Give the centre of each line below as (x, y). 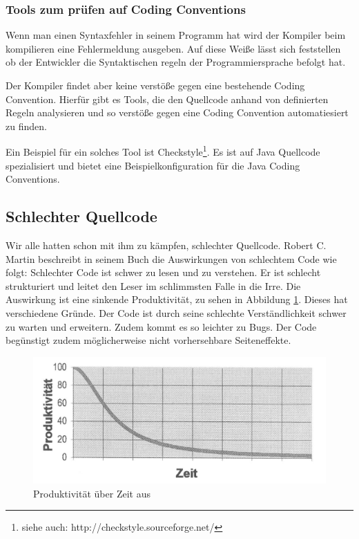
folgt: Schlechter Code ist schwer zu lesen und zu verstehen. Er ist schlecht (163, 272)
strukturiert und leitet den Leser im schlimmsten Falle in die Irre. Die (153, 285)
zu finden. (26, 126)
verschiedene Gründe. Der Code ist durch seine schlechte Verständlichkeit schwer (176, 312)
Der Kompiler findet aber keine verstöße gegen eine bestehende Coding (155, 85)
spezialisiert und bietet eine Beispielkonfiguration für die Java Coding (153, 165)
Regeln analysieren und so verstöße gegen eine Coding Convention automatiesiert (177, 112)
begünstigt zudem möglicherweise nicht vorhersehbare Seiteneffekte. (148, 340)
